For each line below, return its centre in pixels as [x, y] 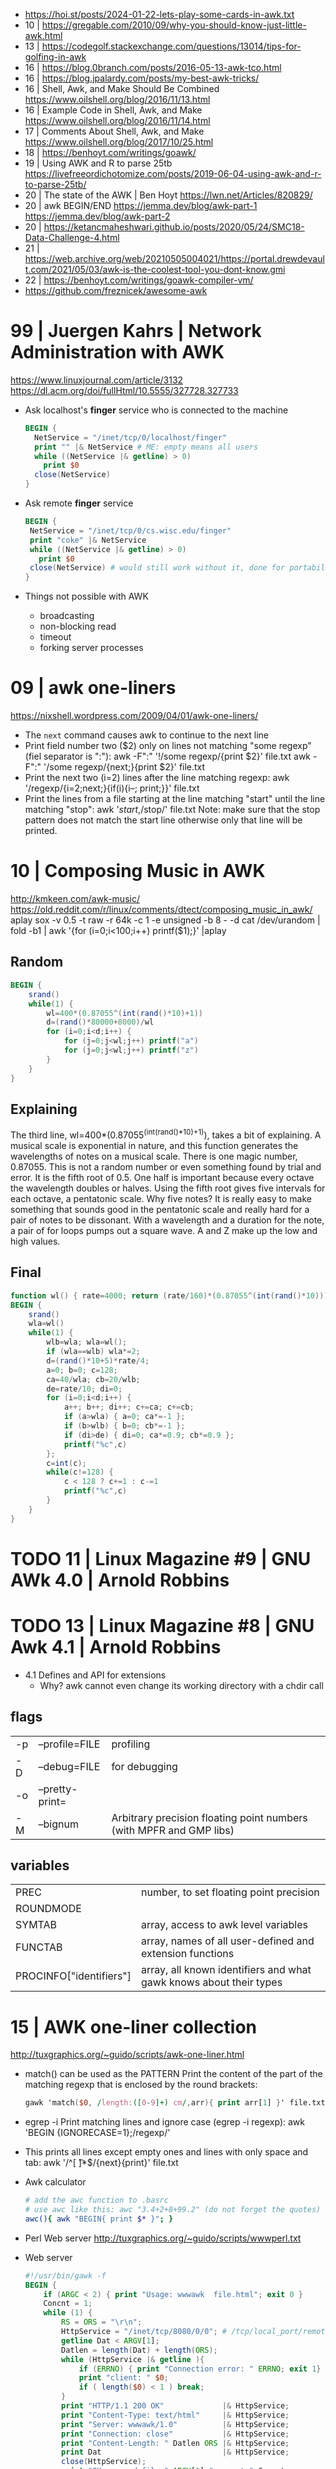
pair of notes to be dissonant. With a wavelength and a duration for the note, [167, 1220]
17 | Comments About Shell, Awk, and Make [114, 131]
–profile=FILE [69, 1744]
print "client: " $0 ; [123, 2378]
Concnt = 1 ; [68, 2304]
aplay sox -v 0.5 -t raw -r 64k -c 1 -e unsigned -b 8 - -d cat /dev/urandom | [165, 920]
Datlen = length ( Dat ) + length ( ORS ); [139, 2350]
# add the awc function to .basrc [96, 2200]
